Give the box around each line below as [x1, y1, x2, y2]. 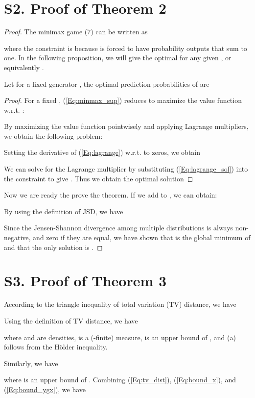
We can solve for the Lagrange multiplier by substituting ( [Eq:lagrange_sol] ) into [4, 164, 248, 174]
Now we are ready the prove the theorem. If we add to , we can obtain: [4, 190, 217, 200]
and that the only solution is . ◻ [4, 242, 103, 252]
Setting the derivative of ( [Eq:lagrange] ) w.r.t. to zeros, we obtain [4, 147, 201, 157]
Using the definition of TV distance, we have [4, 315, 138, 325]
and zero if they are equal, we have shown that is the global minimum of [33, 232, 251, 243]
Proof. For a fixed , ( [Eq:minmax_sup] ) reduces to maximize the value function [4, 95, 242, 105]
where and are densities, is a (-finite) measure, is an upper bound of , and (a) [4, 332, 236, 342]
